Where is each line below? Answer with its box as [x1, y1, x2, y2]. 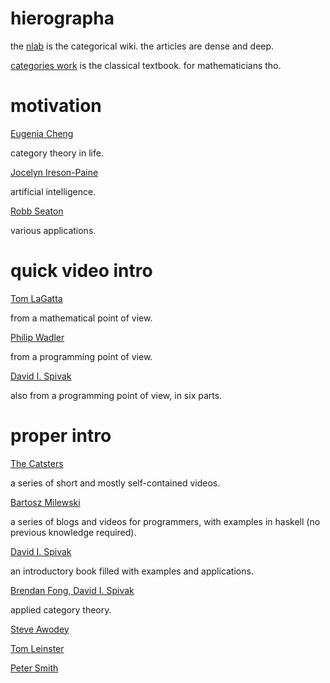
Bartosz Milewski [10, 496, 81, 508]
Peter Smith [10, 662, 59, 674]
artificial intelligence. [10, 185, 97, 197]
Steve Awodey [10, 623, 70, 635]
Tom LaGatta [10, 292, 63, 304]
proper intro [10, 425, 112, 447]
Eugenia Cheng [10, 127, 74, 139]
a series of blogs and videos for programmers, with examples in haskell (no [10, 515, 321, 527]
